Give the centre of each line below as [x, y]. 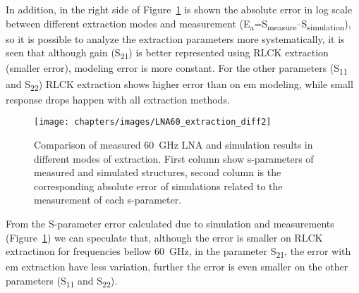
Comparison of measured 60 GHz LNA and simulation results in [174, 144]
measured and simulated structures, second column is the [158, 172]
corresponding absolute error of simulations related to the [158, 186]
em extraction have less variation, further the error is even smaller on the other [177, 267]
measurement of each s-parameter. [108, 200]
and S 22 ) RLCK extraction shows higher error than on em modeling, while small [179, 85]
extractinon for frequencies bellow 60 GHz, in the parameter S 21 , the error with [178, 252]
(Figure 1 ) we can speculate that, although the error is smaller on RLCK [164, 237]
